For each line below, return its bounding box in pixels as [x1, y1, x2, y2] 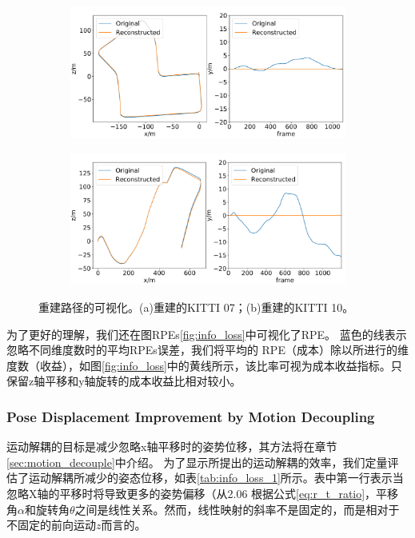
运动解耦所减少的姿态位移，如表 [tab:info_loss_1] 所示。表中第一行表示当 [28, 469, 404, 486]
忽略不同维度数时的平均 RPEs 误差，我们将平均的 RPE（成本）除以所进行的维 [6, 341, 409, 358]
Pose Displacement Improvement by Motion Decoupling [6, 406, 375, 426]
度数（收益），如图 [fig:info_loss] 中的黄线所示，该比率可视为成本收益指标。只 [6, 357, 402, 373]
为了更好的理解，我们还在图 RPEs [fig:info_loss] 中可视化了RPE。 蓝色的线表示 [6, 325, 407, 342]
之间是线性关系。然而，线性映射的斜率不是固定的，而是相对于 [74, 500, 400, 517]
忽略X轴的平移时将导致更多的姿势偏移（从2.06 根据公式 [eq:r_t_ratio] [6, 485, 365, 502]
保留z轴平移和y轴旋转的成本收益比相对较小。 [6, 373, 241, 389]
